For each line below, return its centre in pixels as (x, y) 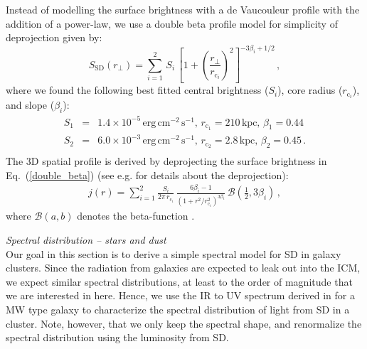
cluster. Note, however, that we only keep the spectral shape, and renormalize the (184, 323)
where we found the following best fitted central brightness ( (137, 90)
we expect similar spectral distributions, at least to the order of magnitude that (179, 281)
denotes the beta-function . (136, 216)
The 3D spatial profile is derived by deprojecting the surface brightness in (166, 160)
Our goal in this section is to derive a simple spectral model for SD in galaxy (174, 253)
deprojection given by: (54, 37)
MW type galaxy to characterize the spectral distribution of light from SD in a (178, 309)
